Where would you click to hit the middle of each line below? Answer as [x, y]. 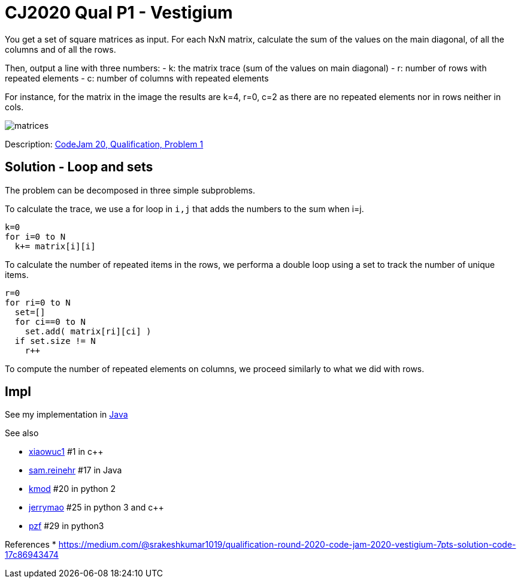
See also [22, 433]
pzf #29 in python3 [66, 526]
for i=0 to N [35, 236]
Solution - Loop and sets [79, 167]
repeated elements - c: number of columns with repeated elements [137, 78]
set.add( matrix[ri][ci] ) [88, 331]
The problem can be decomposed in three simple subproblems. [130, 190]
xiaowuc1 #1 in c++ [66, 452]
